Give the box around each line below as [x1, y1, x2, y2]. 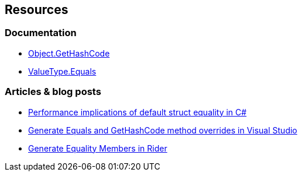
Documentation [5, 27, 77, 39]
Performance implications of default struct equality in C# [28, 107, 247, 117]
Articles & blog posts [5, 86, 101, 98]
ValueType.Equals [28, 66, 97, 76]
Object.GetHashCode [28, 48, 110, 58]
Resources [5, 2, 68, 17]
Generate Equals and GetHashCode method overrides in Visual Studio [28, 125, 297, 135]
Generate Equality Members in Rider [28, 143, 167, 153]
